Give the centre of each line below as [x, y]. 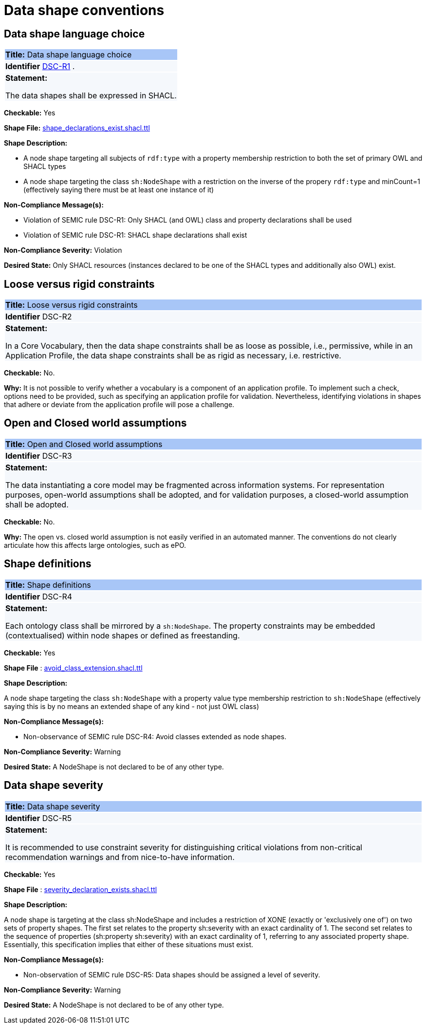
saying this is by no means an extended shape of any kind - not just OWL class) [132, 706]
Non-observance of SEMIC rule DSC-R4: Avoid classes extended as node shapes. [155, 736]
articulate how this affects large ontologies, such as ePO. [95, 545]
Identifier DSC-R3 [39, 456]
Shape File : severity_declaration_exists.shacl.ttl [81, 889]
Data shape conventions [84, 10]
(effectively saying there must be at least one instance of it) [119, 190]
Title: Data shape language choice [69, 55]
